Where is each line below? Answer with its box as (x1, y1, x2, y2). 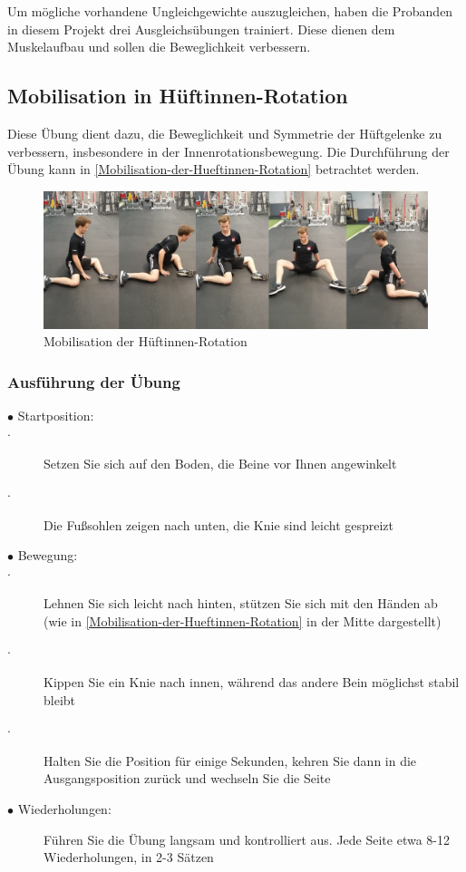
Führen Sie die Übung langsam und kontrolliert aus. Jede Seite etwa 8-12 (44, 829, 450, 848)
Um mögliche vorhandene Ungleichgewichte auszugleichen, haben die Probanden (7, 2, 453, 20)
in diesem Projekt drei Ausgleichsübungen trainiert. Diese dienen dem (7, 19, 395, 38)
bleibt (44, 690, 76, 709)
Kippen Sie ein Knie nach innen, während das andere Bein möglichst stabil (44, 673, 460, 692)
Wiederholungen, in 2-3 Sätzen (44, 848, 214, 867)
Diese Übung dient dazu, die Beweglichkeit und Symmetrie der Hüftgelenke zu (7, 123, 442, 142)
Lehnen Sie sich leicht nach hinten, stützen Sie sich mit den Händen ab (44, 594, 438, 613)
